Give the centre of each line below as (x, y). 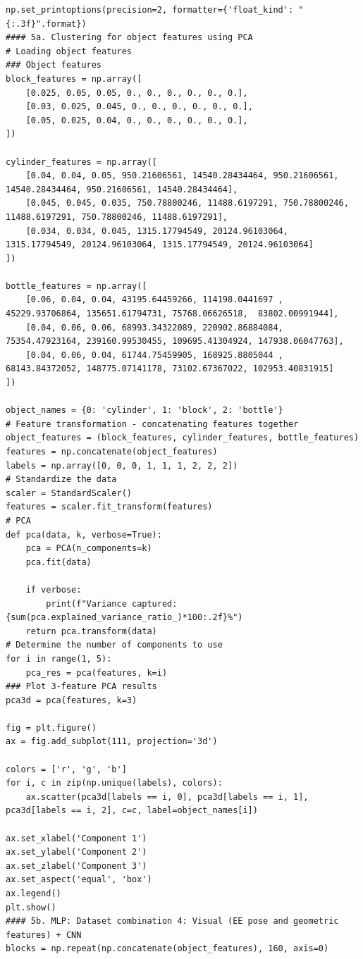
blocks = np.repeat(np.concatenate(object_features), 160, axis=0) (167, 949)
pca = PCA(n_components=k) (89, 549)
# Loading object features (69, 51)
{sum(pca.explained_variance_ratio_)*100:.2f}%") (124, 618)
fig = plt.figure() (51, 728)
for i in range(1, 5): (59, 658)
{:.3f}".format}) (46, 24)
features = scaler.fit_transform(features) (109, 507)
